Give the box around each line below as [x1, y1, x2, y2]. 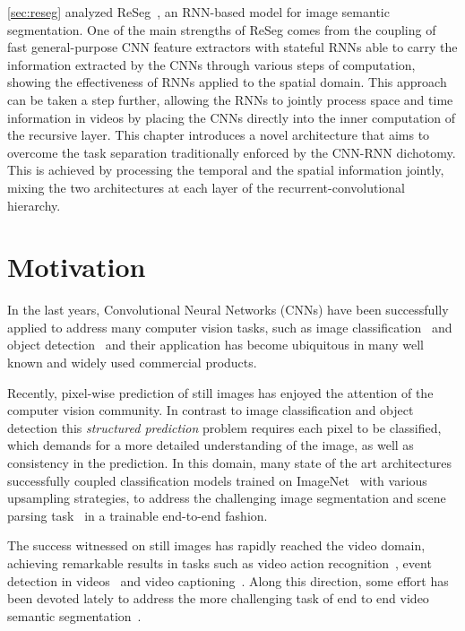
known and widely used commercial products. [7, 353, 257, 372]
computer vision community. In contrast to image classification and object [7, 401, 414, 419]
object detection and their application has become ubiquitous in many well [7, 335, 424, 354]
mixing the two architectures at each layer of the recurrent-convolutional [7, 177, 406, 196]
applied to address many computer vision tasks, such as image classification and [7, 317, 452, 336]
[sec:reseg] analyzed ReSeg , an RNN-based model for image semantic [7, 3, 390, 21]
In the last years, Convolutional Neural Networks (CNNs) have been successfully [7, 300, 449, 319]
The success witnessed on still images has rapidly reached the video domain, [7, 536, 426, 555]
